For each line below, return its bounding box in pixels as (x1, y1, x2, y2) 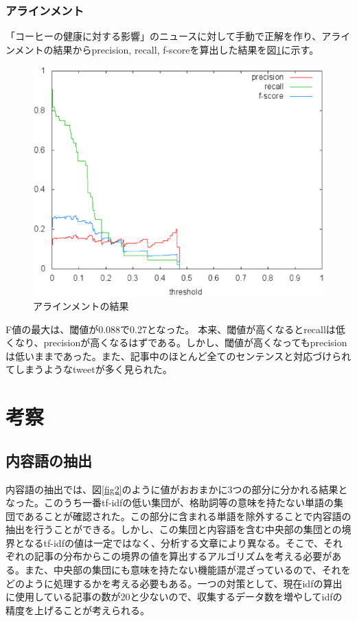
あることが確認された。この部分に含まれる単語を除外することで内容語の (24, 508, 352, 523)
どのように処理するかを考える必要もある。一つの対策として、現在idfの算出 (5, 576, 343, 590)
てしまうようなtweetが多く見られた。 (5, 362, 172, 376)
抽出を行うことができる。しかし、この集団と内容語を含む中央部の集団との (5, 522, 342, 537)
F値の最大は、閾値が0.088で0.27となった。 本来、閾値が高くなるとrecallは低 (5, 321, 345, 336)
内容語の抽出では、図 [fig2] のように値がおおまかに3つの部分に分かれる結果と (5, 482, 348, 496)
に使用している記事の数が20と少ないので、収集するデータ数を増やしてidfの (5, 589, 343, 604)
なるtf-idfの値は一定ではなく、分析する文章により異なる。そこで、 (24, 535, 324, 550)
